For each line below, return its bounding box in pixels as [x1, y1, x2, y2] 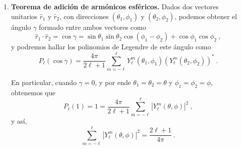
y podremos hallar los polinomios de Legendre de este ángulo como [11, 42, 211, 52]
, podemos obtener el [174, 11, 237, 21]
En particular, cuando [11, 77, 77, 87]
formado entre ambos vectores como [39, 21, 146, 32]
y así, [11, 116, 27, 126]
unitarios [11, 11, 38, 21]
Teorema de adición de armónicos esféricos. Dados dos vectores [11, 1, 219, 11]
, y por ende [95, 77, 131, 87]
